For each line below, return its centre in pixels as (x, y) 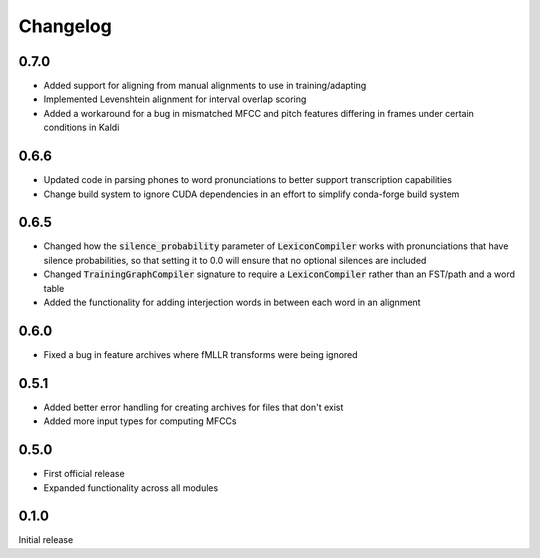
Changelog (65, 26)
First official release (84, 474)
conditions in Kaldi (81, 127)
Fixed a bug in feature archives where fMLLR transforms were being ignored (201, 354)
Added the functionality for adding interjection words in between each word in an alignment (232, 302)
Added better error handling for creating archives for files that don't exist (193, 407)
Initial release (46, 540)
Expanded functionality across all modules (131, 487)
